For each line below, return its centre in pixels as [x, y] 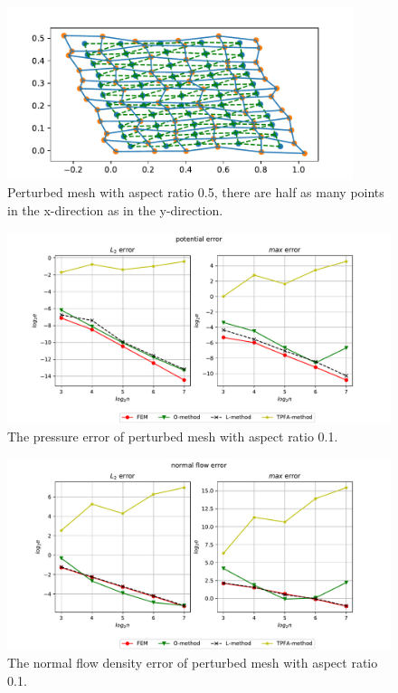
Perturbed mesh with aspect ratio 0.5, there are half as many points [196, 192]
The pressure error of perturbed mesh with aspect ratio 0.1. [173, 437]
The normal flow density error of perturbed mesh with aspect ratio [193, 663]
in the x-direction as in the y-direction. [115, 209]
